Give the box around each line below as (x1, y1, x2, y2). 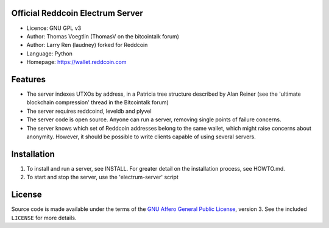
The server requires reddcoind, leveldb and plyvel (26, 107, 152, 115)
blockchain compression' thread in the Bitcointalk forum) (26, 99, 169, 106)
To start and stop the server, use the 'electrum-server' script (26, 174, 179, 181)
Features (11, 74, 46, 85)
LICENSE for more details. (11, 214, 77, 221)
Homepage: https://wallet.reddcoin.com (26, 59, 127, 66)
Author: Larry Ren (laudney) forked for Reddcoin (26, 41, 148, 49)
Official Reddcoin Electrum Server (11, 8, 143, 18)
